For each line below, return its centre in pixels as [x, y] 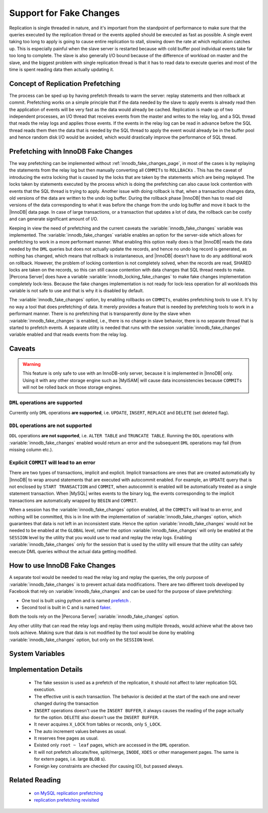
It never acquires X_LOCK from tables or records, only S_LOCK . [98, 724]
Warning [32, 364]
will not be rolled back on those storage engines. [72, 387]
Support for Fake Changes [65, 13]
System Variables [37, 654]
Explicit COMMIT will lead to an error [52, 462]
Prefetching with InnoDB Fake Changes [71, 151]
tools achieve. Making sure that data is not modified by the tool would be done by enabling [102, 633]
